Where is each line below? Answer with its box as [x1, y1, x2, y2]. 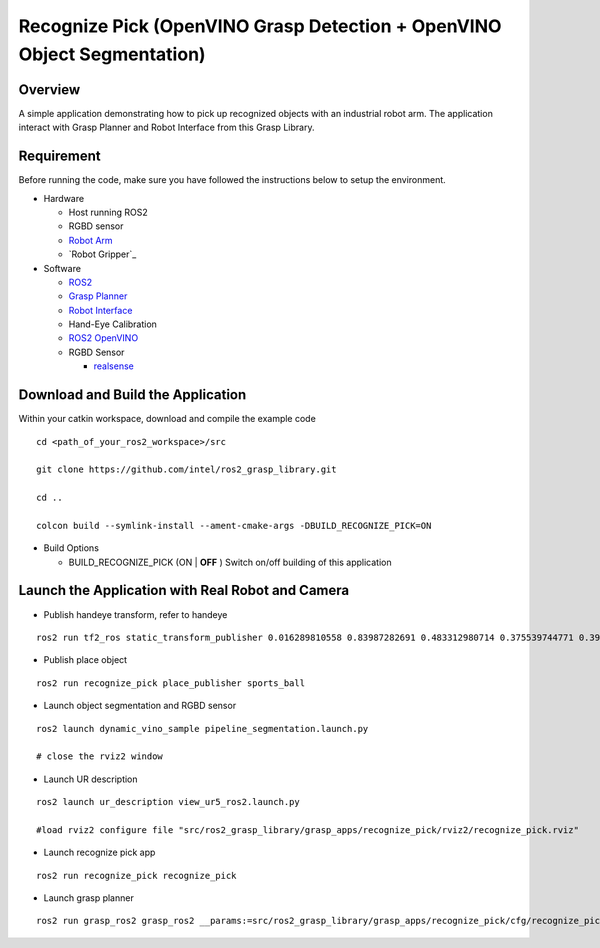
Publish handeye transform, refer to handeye [43, 608, 228, 620]
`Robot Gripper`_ [68, 248, 137, 260]
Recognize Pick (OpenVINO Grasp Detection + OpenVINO [18, 15, 502, 37]
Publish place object [43, 654, 128, 666]
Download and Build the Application [18, 386, 247, 404]
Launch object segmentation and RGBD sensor [43, 700, 237, 712]
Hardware [43, 192, 85, 204]
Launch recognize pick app [43, 846, 156, 859]
